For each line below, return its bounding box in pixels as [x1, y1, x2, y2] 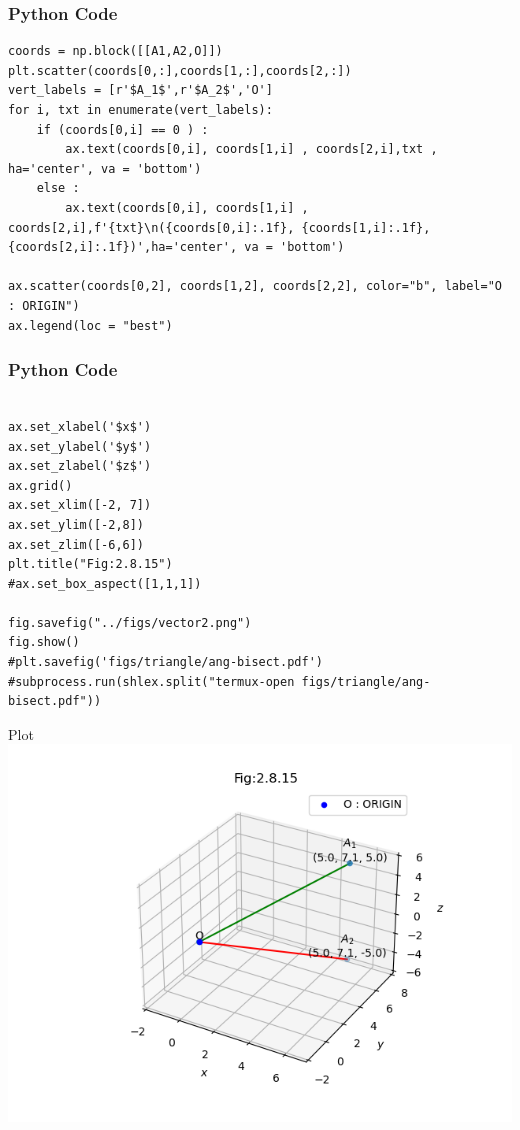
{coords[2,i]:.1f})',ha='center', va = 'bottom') [8, 240, 345, 255]
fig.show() [8, 635, 80, 650]
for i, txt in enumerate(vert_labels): [8, 103, 273, 117]
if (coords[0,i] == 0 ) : [36, 122, 209, 137]
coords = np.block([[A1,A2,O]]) [8, 44, 223, 59]
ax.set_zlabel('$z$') [8, 459, 152, 474]
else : [36, 181, 80, 196]
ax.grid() [8, 478, 73, 493]
